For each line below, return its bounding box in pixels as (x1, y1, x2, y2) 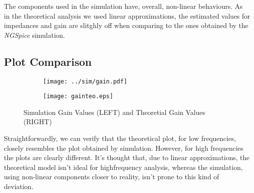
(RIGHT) (23, 116, 52, 127)
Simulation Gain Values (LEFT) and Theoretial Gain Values (23, 107, 206, 117)
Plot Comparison (4, 54, 92, 69)
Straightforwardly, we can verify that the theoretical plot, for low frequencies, (4, 133, 236, 143)
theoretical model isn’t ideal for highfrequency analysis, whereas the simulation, (4, 162, 243, 172)
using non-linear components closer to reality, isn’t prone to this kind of (4, 171, 219, 182)
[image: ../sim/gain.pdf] (43, 78, 127, 85)
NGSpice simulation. (4, 29, 65, 40)
